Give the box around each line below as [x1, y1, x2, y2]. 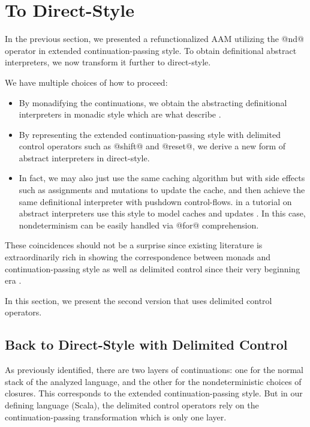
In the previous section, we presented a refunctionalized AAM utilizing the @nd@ [5, 32, 304, 45]
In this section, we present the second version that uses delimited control [5, 294, 272, 306]
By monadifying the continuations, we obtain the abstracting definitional [19, 96, 287, 109]
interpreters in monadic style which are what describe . [19, 108, 221, 121]
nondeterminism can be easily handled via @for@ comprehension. [19, 218, 259, 231]
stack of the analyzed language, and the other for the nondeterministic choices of [5, 375, 302, 387]
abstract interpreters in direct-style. [19, 151, 150, 164]
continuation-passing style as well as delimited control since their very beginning [5, 262, 300, 275]
